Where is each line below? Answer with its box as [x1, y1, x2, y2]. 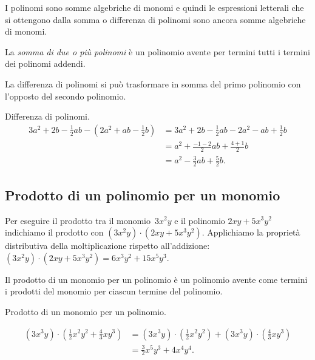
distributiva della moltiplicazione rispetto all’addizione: [5, 239, 210, 252]
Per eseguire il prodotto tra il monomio [5, 214, 151, 226]
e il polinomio [174, 214, 225, 226]
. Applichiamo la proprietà [202, 226, 300, 239]
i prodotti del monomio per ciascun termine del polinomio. [5, 285, 223, 297]
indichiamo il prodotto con [5, 226, 104, 239]
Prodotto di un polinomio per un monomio [5, 185, 280, 204]
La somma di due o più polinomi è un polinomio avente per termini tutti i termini [5, 45, 310, 58]
